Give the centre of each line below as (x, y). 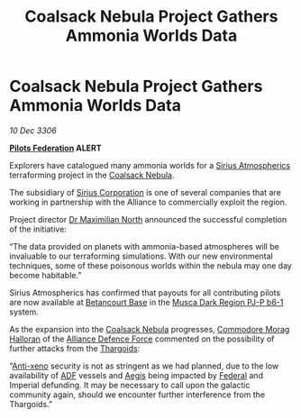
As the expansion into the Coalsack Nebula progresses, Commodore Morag (150, 329)
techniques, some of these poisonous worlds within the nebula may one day (151, 265)
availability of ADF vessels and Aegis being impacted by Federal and (137, 375)
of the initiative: (38, 229)
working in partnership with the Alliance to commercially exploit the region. (148, 202)
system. (24, 312)
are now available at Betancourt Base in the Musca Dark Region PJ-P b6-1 (146, 302)
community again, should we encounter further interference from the (137, 395)
